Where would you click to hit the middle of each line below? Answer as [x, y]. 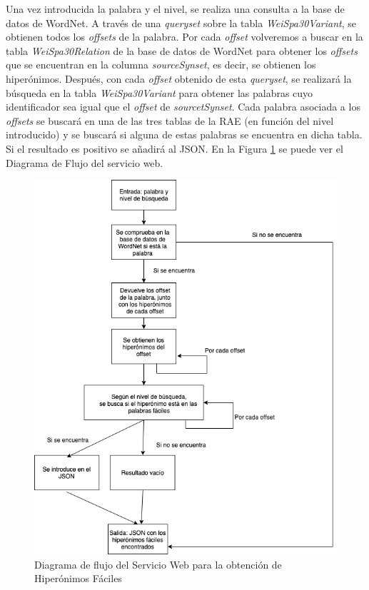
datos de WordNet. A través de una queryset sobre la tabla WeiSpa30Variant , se [181, 22]
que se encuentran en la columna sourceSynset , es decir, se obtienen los [161, 65]
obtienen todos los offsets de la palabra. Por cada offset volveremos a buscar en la [184, 37]
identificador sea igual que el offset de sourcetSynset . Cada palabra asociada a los [183, 107]
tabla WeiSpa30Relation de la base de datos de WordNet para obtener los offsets [182, 50]
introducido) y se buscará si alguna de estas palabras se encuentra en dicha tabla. [184, 134]
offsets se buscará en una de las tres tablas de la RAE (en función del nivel [170, 120]
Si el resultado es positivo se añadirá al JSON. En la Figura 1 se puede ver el [175, 148]
